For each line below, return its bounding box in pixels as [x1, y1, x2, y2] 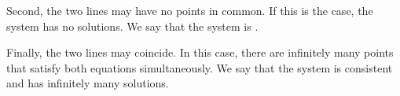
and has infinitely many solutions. [6, 75, 169, 91]
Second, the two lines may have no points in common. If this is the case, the [6, 2, 373, 18]
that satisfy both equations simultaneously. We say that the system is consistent [6, 59, 393, 76]
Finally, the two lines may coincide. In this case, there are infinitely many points [6, 44, 394, 61]
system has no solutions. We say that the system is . [6, 17, 259, 34]
